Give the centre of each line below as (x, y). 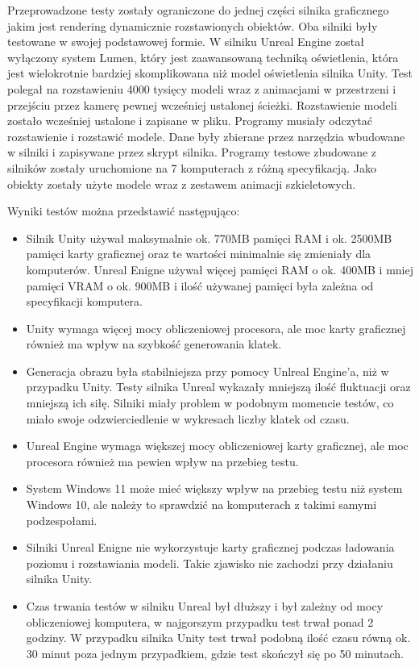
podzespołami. (62, 520)
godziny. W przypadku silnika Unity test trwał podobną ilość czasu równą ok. (218, 638)
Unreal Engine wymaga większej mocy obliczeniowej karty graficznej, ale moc (217, 446)
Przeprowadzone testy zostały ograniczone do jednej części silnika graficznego (198, 10)
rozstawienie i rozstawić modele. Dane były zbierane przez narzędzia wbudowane (206, 136)
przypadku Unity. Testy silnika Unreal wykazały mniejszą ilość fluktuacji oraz (218, 387)
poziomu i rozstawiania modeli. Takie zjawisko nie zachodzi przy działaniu (209, 563)
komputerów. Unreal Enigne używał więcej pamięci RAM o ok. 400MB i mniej (220, 269)
